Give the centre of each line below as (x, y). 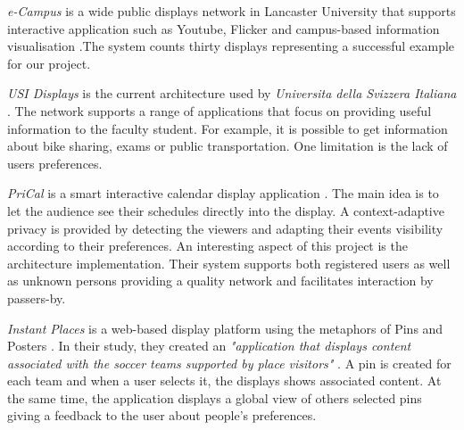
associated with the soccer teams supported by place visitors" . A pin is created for (229, 363)
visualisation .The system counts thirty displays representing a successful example (231, 46)
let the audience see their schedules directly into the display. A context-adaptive (226, 210)
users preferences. (55, 163)
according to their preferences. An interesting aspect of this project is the (207, 246)
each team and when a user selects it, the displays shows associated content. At (224, 380)
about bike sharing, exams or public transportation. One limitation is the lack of (228, 146)
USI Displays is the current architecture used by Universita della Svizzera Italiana (232, 93)
